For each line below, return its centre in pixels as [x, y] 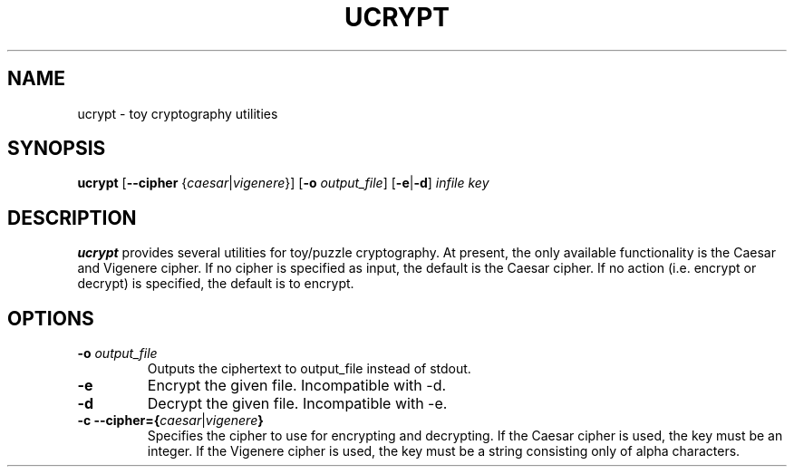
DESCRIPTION [72, 218]
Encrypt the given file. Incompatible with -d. [297, 386]
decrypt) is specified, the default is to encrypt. [216, 284]
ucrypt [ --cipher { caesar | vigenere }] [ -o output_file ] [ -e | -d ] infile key [283, 183]
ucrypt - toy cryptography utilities [178, 113]
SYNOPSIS [57, 149]
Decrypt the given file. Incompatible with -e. [297, 404]
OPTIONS [51, 318]
